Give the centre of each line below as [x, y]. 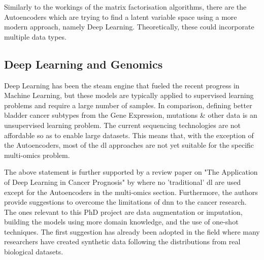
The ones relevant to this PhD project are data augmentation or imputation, [123, 212]
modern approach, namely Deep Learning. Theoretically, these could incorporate [129, 27]
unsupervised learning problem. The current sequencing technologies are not [123, 125]
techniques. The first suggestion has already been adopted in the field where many [132, 231]
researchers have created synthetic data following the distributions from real [122, 241]
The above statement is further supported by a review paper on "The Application [131, 172]
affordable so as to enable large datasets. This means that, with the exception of [129, 135]
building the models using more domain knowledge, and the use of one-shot [121, 222]
